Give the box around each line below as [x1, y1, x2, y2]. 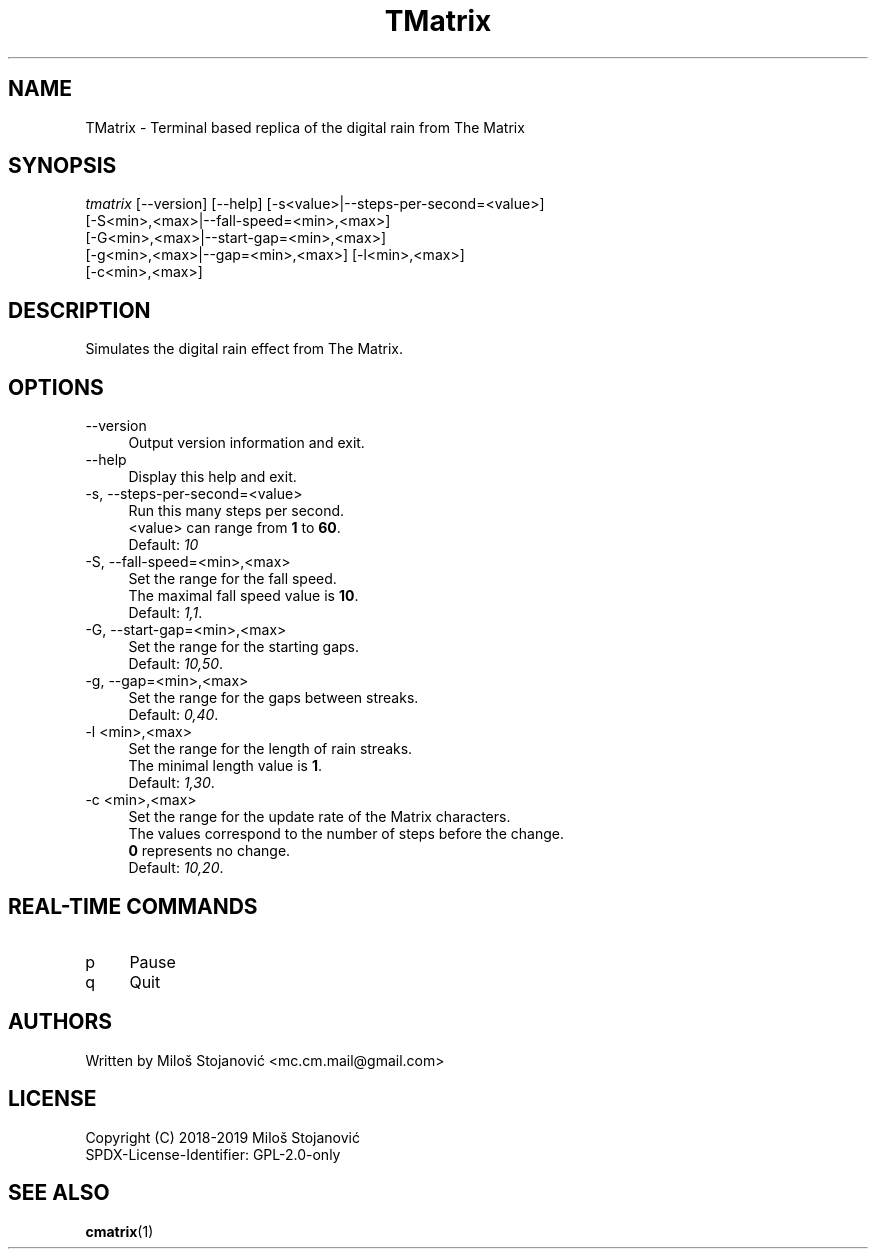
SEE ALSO [8, 1180, 110, 1206]
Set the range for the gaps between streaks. [128, 689, 419, 707]
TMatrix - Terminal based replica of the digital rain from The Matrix [85, 118, 525, 136]
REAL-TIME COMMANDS [8, 893, 258, 919]
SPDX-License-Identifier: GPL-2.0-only [85, 1145, 341, 1163]
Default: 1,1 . [128, 604, 203, 622]
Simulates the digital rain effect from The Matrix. [85, 340, 403, 358]
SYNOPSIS [8, 153, 117, 179]
